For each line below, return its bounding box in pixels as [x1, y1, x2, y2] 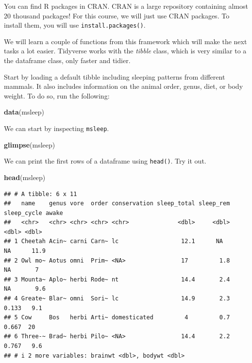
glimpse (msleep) [4, 139, 55, 149]
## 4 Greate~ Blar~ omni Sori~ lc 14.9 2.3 [4, 295, 230, 302]
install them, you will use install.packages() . [4, 20, 146, 30]
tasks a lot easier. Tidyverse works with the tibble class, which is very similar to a [4, 46, 247, 56]
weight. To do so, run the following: [4, 90, 110, 100]
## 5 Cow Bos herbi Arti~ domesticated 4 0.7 [4, 314, 230, 321]
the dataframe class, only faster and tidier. [4, 55, 131, 66]
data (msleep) [4, 107, 45, 117]
